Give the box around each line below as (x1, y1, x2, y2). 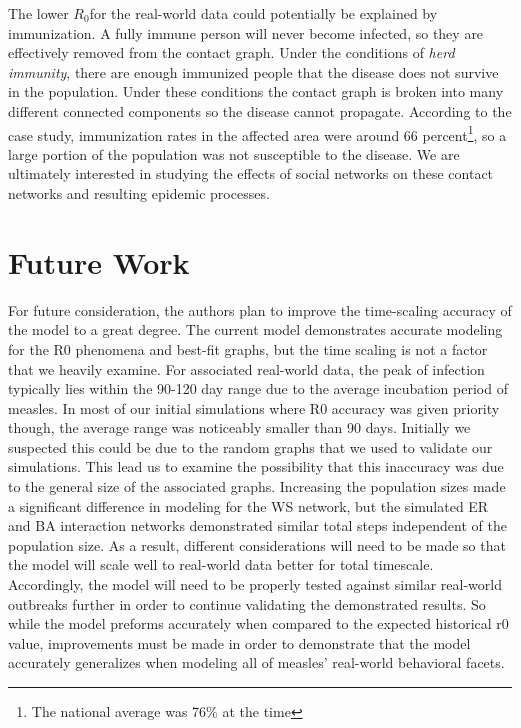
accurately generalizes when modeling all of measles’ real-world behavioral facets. (8, 652, 505, 673)
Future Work (8, 241, 190, 282)
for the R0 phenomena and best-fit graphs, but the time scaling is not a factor (8, 338, 488, 359)
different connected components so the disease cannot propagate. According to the (8, 100, 512, 121)
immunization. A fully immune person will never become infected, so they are (8, 22, 484, 43)
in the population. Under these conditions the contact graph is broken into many (8, 81, 504, 102)
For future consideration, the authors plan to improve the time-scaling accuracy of (8, 299, 512, 320)
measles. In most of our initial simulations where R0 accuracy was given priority (8, 397, 500, 418)
